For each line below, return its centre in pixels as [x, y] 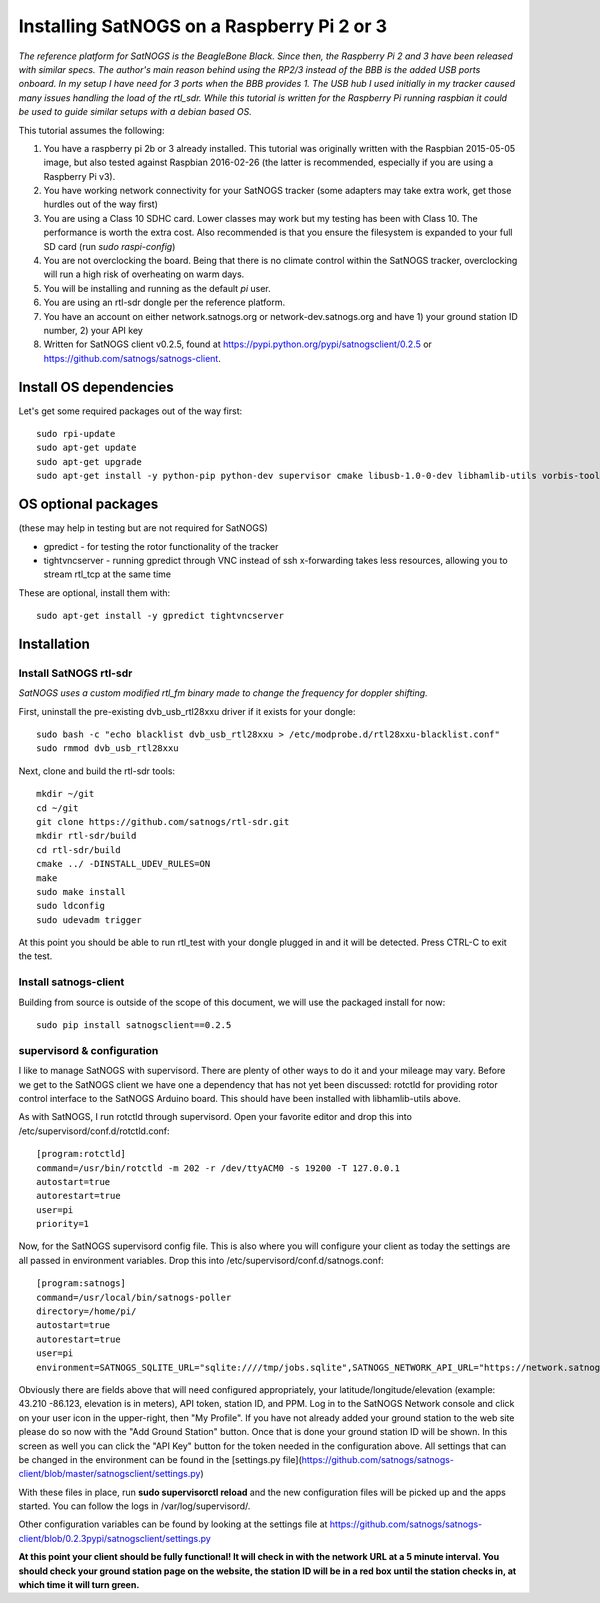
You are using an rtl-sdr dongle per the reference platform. [164, 302]
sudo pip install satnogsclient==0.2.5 [134, 1025]
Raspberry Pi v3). [79, 176]
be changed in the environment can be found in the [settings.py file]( [160, 1459]
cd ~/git [57, 808]
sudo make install [81, 891]
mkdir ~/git [65, 794]
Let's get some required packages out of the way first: [130, 411]
